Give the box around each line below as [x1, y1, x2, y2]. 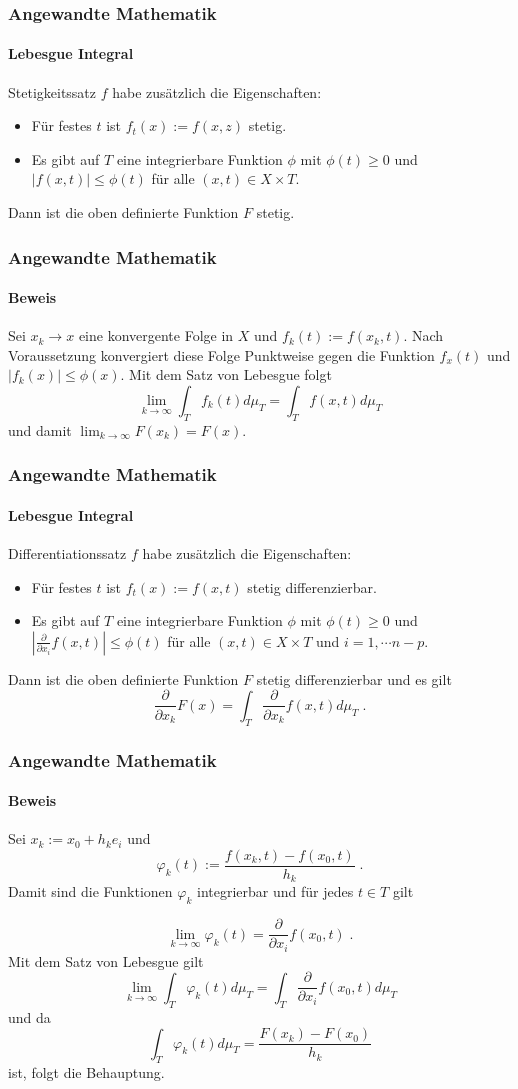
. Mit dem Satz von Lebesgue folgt [120, 364, 332, 385]
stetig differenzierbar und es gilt [256, 668, 452, 689]
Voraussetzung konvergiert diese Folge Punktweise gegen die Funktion [8, 344, 435, 365]
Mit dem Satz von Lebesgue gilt [8, 950, 204, 971]
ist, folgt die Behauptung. [8, 1062, 165, 1083]
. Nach [403, 325, 444, 346]
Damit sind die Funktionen [8, 881, 173, 902]
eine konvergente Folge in [78, 325, 234, 346]
